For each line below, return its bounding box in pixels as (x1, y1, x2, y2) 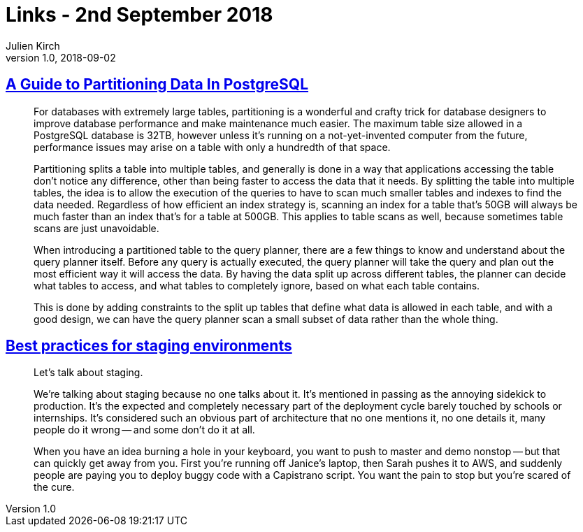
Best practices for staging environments (6, 337, 292, 355)
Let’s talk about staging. (34, 366, 143, 379)
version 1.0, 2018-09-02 (6, 51, 116, 64)
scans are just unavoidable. (34, 222, 159, 234)
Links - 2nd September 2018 (6, 3, 273, 27)
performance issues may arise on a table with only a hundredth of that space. (34, 141, 391, 153)
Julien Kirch (6, 39, 60, 52)
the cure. (34, 481, 75, 494)
